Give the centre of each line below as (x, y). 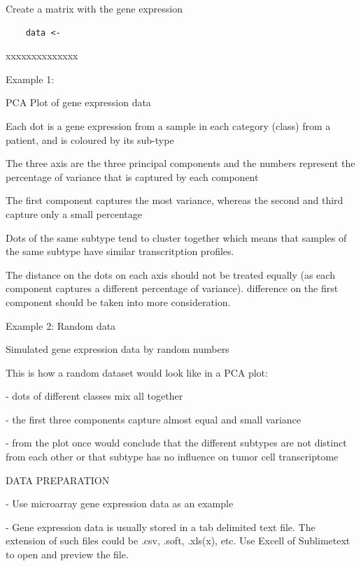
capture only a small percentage (74, 213)
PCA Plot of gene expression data (78, 102)
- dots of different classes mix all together (94, 396)
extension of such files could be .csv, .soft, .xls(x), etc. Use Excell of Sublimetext (178, 540)
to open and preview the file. (67, 554)
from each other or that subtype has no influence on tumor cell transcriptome (172, 457)
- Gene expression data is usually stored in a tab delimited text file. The (161, 527)
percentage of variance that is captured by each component (132, 176)
